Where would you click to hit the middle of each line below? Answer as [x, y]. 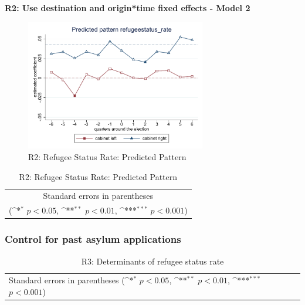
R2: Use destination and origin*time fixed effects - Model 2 [128, 8]
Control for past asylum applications [93, 239]
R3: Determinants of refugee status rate [152, 261]
